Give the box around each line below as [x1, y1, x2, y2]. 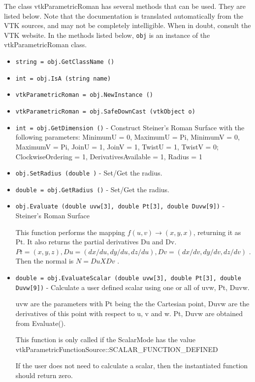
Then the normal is [15, 256, 74, 266]
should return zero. [15, 370, 73, 380]
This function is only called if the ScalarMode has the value [15, 334, 195, 345]
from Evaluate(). [15, 318, 66, 328]
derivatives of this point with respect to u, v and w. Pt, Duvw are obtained [15, 308, 243, 318]
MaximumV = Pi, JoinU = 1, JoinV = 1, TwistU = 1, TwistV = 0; [15, 141, 219, 151]
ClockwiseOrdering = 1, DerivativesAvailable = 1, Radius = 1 [15, 151, 202, 161]
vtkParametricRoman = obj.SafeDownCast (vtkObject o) [15, 108, 195, 115]
